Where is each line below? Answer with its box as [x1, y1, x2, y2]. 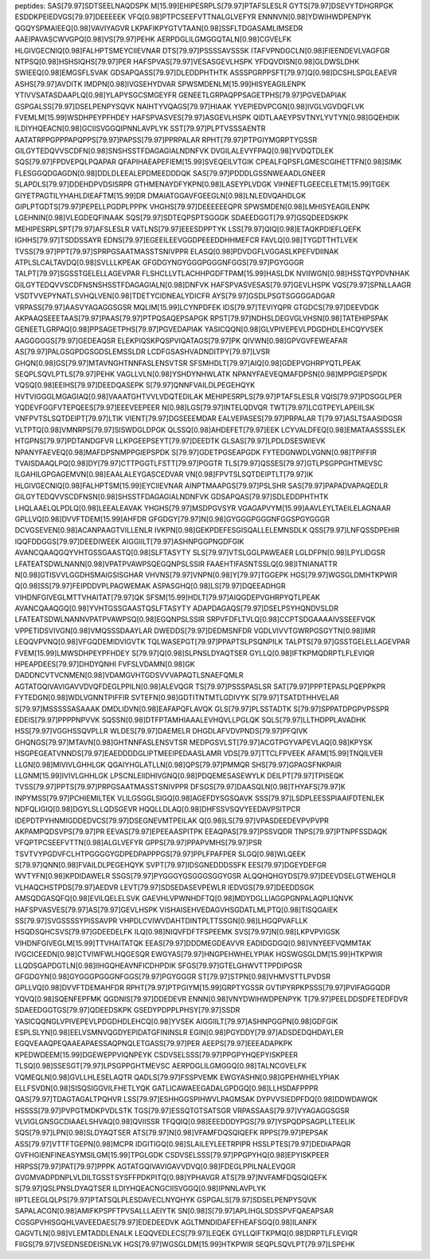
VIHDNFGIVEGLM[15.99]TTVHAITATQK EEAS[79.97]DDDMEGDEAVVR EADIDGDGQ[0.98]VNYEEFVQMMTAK [14, 938, 372, 948]
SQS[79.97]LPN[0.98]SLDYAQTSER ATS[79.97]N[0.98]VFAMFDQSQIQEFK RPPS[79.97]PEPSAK [14, 1128, 329, 1138]
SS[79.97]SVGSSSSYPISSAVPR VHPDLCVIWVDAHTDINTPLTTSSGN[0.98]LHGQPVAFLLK [14, 916, 308, 926]
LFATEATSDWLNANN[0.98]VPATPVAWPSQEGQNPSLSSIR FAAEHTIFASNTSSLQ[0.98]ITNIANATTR [14, 559, 338, 569]
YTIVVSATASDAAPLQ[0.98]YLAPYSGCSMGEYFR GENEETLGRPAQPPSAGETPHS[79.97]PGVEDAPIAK [14, 90, 346, 100]
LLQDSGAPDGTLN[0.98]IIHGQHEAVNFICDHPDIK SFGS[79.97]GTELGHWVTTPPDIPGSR [14, 961, 303, 970]
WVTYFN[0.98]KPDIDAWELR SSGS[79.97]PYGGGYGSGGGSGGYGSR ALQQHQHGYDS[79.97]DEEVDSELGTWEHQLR [14, 871, 396, 881]
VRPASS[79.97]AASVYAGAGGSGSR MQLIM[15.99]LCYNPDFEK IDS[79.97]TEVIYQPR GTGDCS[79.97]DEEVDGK [14, 302, 380, 312]
